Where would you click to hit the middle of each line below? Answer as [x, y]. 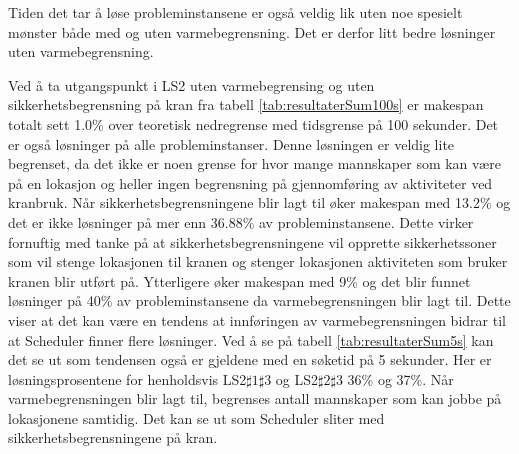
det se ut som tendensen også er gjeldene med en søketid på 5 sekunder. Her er [250, 359]
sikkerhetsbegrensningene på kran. [113, 437]
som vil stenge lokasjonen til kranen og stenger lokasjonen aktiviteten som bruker [258, 261]
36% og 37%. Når [400, 378]
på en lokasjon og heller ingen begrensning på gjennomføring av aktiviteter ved [250, 182]
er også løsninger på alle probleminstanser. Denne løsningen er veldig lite [231, 143]
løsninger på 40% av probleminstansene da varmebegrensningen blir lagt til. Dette [259, 300]
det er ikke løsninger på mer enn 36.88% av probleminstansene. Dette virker [241, 221]
